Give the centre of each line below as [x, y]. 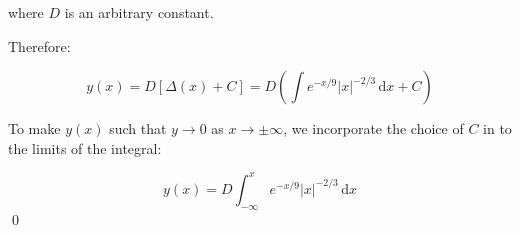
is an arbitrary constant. [139, 12]
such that [138, 128]
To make [34, 128]
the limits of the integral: [85, 147]
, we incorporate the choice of [373, 128]
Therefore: [39, 45]
